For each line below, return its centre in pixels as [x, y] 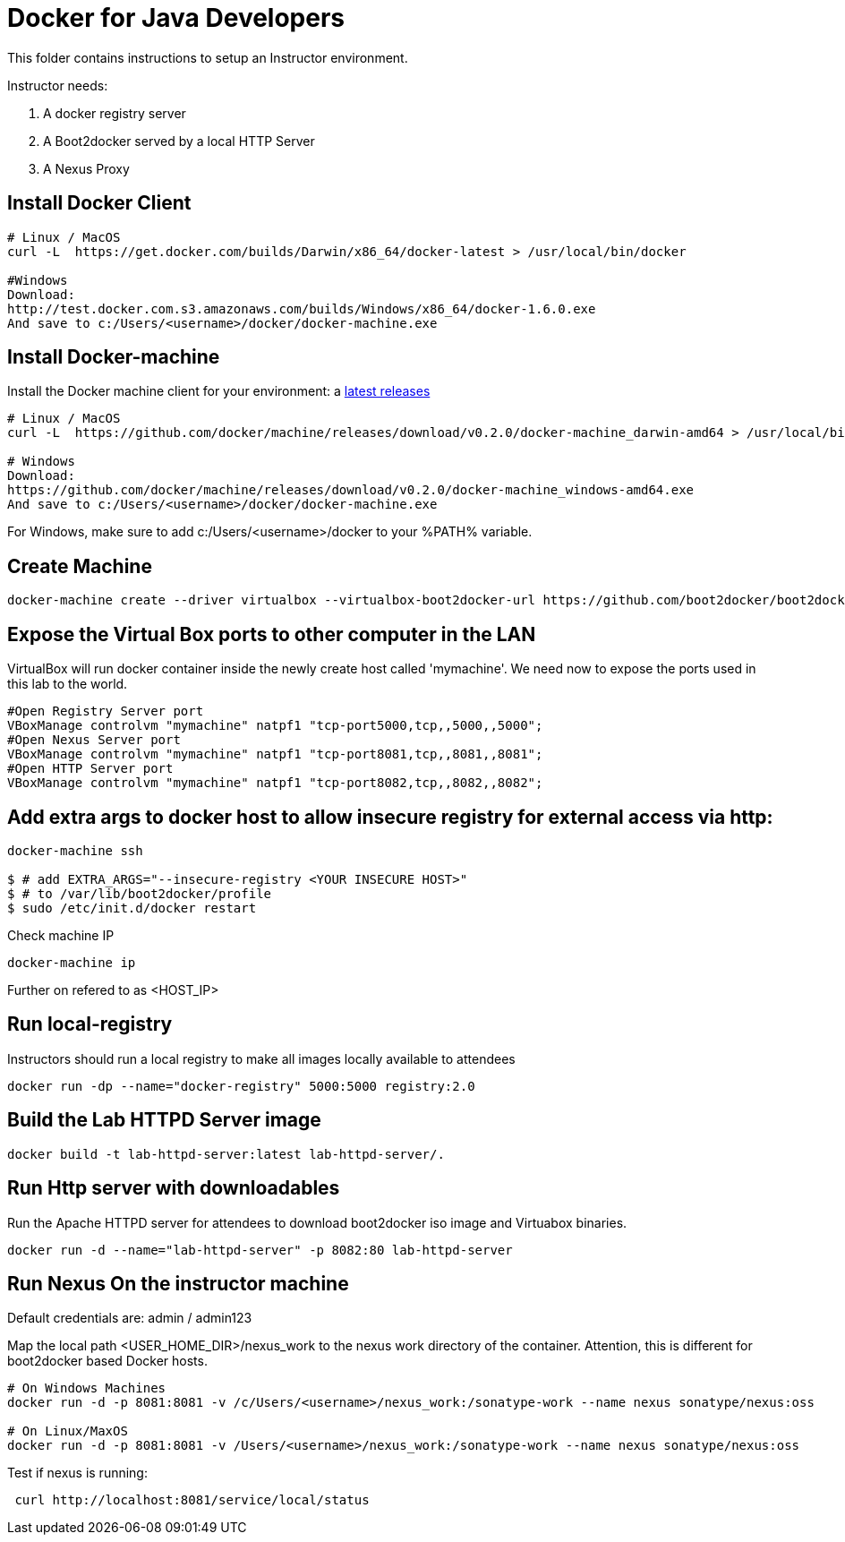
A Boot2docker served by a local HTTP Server [179, 141]
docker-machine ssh [75, 850]
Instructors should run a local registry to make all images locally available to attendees [261, 1058]
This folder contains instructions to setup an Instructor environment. [208, 57]
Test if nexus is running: [77, 1473]
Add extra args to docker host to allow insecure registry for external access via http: [390, 817]
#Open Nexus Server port [94, 740]
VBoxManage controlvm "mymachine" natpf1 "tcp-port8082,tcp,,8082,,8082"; [275, 783]
